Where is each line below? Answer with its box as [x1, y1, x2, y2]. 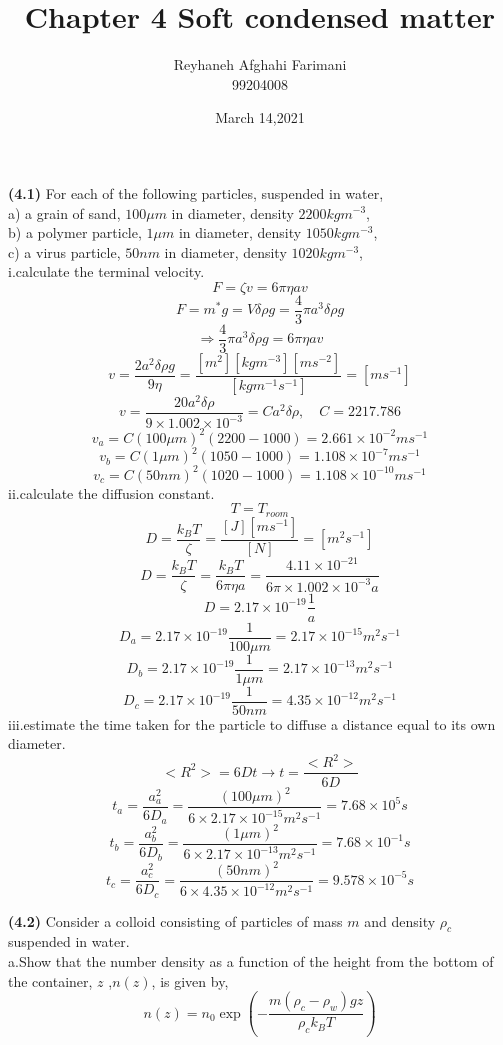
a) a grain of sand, [8, 202, 121, 223]
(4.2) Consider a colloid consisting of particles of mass [8, 910, 343, 931]
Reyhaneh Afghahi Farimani [173, 54, 347, 75]
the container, [8, 970, 93, 991]
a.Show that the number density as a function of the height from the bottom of [8, 950, 494, 971]
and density [364, 910, 436, 931]
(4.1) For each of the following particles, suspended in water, [8, 182, 384, 203]
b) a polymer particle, [8, 222, 142, 243]
